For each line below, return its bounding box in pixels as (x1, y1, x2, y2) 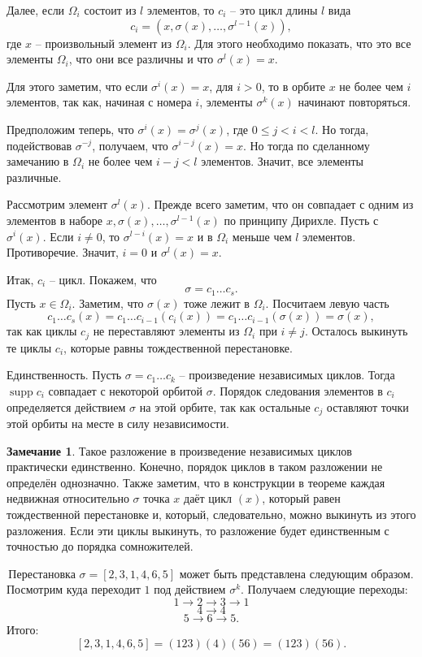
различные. (7, 168, 62, 185)
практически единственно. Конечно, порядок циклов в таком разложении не (7, 458, 383, 475)
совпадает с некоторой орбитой (48, 383, 202, 399)
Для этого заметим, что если (7, 77, 148, 94)
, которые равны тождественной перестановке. (63, 339, 293, 356)
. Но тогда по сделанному (242, 136, 370, 153)
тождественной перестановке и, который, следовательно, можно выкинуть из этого (7, 506, 416, 523)
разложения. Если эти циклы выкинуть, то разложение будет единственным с (7, 521, 389, 538)
